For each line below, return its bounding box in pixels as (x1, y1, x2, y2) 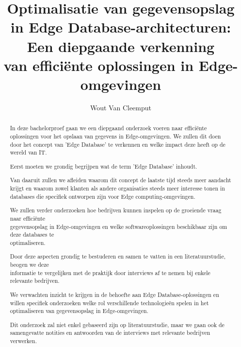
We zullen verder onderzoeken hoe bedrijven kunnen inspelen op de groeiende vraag (10, 206, 222, 214)
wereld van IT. (10, 148, 47, 156)
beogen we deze (10, 260, 49, 269)
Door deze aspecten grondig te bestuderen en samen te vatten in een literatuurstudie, (10, 252, 225, 260)
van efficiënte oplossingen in (3, 55, 194, 75)
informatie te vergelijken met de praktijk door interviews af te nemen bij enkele (10, 268, 210, 277)
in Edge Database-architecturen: (10, 17, 231, 37)
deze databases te (10, 230, 54, 239)
